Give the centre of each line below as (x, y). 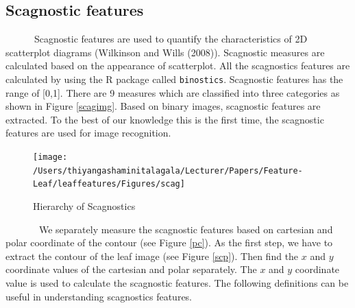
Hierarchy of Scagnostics (84, 205)
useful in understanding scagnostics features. (99, 296)
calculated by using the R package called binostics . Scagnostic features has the (174, 79)
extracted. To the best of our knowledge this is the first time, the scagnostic (165, 119)
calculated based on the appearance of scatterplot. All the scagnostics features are (178, 66)
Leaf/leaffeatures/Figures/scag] (109, 184)
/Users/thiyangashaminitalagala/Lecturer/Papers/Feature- (168, 170)
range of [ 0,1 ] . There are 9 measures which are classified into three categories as (173, 92)
